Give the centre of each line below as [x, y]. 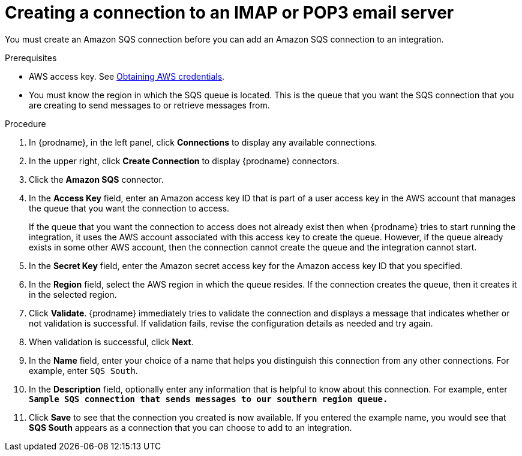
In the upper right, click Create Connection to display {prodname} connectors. [184, 161]
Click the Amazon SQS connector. [96, 179]
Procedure [25, 123]
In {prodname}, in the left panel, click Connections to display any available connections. [203, 142]
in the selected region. [73, 294]
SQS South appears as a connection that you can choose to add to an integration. [190, 427]
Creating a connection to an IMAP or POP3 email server [229, 13]
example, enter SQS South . [83, 370]
